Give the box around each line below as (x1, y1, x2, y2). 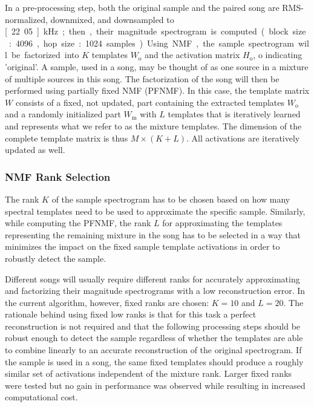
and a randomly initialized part (5, 108, 121, 120)
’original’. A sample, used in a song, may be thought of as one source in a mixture (5, 60, 309, 73)
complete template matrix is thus (5, 131, 128, 144)
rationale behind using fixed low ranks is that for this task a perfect (5, 308, 257, 321)
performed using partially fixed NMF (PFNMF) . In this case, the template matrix (5, 84, 310, 97)
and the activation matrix (145, 48, 240, 61)
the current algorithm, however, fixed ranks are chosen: (5, 296, 209, 308)
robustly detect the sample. (5, 252, 106, 264)
